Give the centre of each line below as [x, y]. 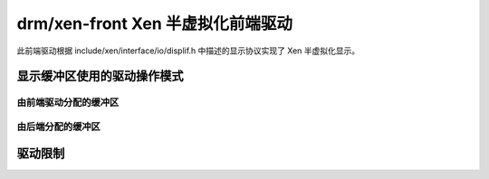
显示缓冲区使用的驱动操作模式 [100, 76]
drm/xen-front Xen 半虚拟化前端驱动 [155, 24]
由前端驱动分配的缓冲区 [68, 102]
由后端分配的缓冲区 [59, 127]
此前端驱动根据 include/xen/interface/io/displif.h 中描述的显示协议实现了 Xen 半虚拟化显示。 [188, 51]
